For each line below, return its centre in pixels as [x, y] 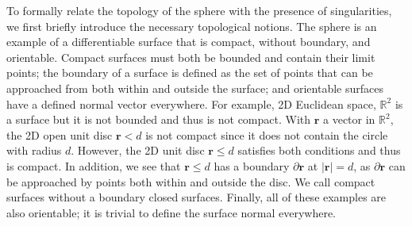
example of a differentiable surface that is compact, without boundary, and [189, 42]
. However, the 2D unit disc [138, 150]
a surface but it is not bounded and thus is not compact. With [159, 119]
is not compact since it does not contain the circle [267, 134]
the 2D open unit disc [60, 134]
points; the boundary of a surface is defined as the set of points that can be [190, 73]
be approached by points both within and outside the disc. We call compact [191, 181]
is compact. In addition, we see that [94, 165]
